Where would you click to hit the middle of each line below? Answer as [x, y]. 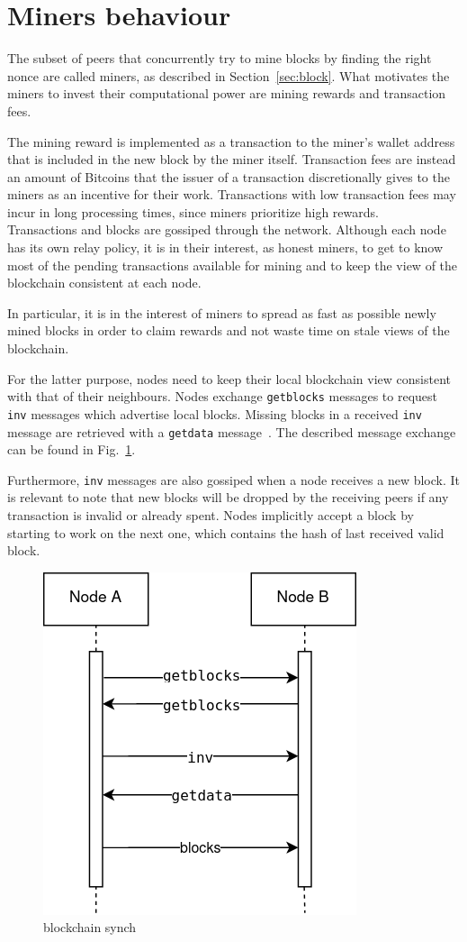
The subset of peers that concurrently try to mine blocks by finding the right [220, 58]
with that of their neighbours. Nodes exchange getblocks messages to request [222, 396]
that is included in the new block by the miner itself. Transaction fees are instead [232, 159]
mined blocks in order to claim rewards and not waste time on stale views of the [229, 330]
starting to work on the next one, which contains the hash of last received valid [226, 532]
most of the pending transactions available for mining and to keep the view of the [233, 265]
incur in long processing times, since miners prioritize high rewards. [193, 211]
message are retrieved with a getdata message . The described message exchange [232, 431]
